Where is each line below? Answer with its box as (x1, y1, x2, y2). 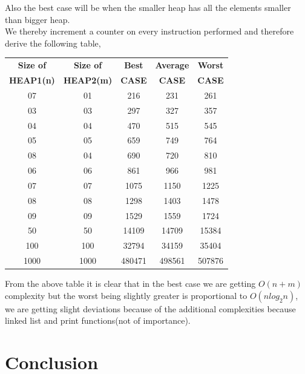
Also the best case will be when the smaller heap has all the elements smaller (5, 1, 291, 13)
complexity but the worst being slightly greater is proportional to (5, 289, 248, 301)
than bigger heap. (5, 13, 70, 25)
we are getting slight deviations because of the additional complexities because (5, 302, 296, 315)
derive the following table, (5, 36, 101, 49)
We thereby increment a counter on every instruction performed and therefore (5, 25, 294, 38)
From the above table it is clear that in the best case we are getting (5, 277, 256, 290)
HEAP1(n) (9, 73, 55, 86)
